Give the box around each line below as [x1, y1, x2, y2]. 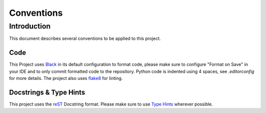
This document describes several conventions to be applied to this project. [9, 36, 161, 41]
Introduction [9, 22, 51, 31]
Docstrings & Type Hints [9, 88, 86, 96]
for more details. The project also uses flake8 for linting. [9, 75, 123, 81]
